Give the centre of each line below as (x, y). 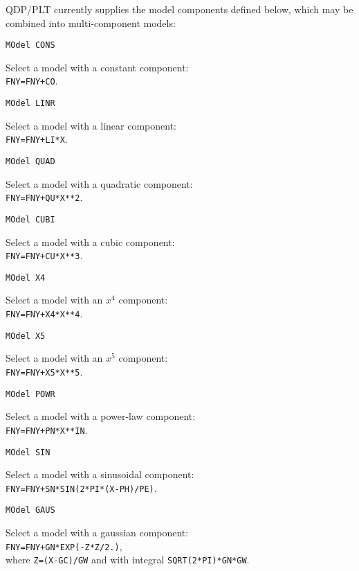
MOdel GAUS (30, 510)
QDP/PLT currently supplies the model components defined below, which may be (179, 9)
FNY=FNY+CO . (32, 81)
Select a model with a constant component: (97, 67)
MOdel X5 (26, 336)
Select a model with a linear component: (91, 125)
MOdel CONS (30, 45)
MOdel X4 (26, 278)
